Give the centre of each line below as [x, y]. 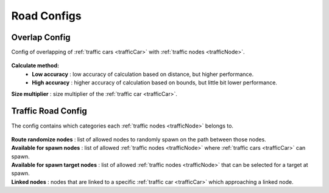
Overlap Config [41, 37]
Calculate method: [35, 66]
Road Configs [46, 16]
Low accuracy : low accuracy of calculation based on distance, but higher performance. [143, 74]
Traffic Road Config [49, 111]
